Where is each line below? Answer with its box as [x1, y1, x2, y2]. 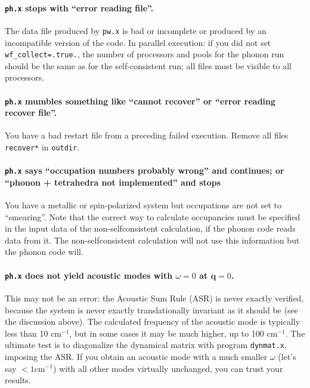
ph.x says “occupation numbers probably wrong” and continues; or [5, 164, 284, 177]
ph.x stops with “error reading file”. [5, 1, 154, 14]
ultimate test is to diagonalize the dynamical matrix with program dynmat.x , [5, 338, 287, 351]
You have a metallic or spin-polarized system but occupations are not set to [5, 199, 282, 211]
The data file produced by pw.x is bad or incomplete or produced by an [5, 24, 266, 36]
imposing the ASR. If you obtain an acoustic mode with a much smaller [5, 350, 268, 362]
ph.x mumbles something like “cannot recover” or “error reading [5, 94, 276, 107]
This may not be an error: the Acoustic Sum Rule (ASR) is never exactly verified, [5, 291, 304, 304]
